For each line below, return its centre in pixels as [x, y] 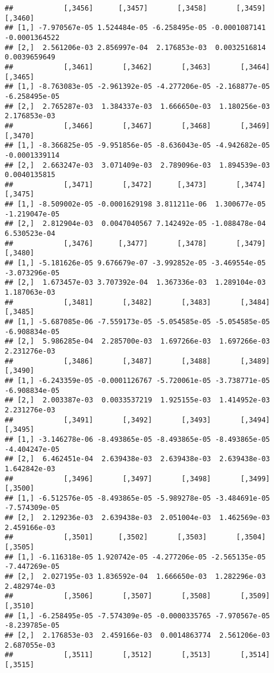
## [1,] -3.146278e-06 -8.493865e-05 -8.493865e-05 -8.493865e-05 [138, 439]
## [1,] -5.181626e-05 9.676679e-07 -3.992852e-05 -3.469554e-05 [135, 263]
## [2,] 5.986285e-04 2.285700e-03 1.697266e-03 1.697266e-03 [138, 342]
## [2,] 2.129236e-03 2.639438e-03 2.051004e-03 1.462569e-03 [138, 518]
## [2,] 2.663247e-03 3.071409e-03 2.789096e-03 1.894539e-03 [138, 165]
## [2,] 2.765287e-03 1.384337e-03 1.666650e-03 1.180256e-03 [138, 106]
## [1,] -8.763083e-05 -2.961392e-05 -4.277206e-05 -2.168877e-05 [138, 87]
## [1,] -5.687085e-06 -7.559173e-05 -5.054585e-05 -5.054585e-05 [138, 322]
